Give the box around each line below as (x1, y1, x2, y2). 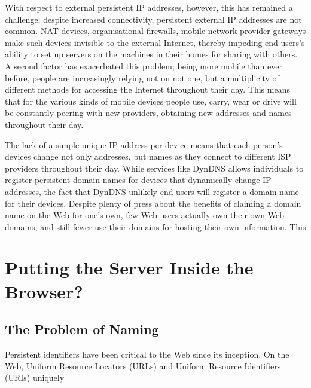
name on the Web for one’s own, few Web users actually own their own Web (5, 209, 284, 221)
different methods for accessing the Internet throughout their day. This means (5, 83, 290, 96)
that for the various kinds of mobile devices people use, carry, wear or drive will (5, 94, 297, 107)
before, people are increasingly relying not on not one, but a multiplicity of (5, 71, 279, 84)
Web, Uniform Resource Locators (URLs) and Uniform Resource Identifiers (5, 359, 281, 372)
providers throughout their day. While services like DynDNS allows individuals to (5, 161, 304, 174)
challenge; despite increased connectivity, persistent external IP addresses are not (5, 13, 302, 25)
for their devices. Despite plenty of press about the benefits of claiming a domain (5, 197, 301, 209)
